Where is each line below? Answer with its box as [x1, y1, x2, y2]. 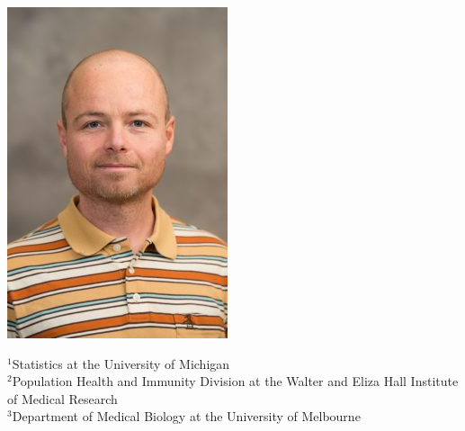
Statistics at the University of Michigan [12, 354, 230, 373]
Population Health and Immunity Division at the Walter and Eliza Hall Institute [12, 372, 459, 391]
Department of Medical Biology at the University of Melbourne [12, 407, 361, 426]
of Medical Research [7, 389, 118, 408]
